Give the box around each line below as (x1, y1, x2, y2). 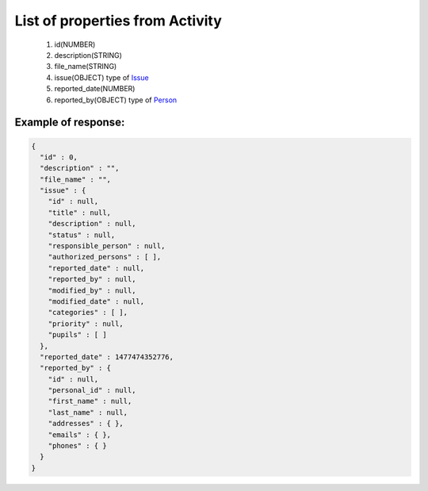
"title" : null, (48, 208, 111, 217)
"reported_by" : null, (48, 274, 136, 284)
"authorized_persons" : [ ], (48, 252, 162, 262)
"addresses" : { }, (48, 419, 124, 428)
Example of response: (14, 116, 125, 129)
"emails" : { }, (48, 430, 111, 439)
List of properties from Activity (14, 12, 222, 29)
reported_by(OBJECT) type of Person (54, 95, 178, 105)
